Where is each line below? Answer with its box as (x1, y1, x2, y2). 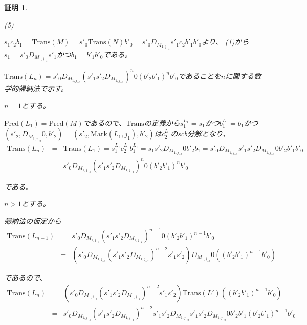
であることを (178, 70, 221, 81)
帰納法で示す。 (18, 83, 68, 94)
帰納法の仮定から (4, 215, 61, 226)
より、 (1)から (201, 36, 249, 47)
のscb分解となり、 (170, 128, 230, 139)
